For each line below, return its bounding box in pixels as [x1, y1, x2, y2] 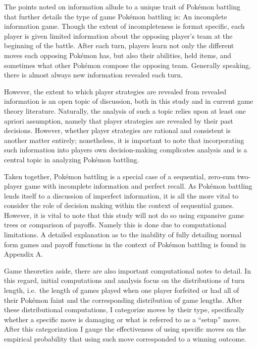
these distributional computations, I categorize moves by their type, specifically [4, 304, 245, 315]
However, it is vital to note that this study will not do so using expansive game [4, 209, 245, 220]
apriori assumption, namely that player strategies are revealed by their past [4, 115, 233, 126]
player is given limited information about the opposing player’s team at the [4, 30, 233, 41]
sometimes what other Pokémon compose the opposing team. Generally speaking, [4, 60, 251, 70]
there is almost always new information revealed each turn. [4, 69, 183, 80]
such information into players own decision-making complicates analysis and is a [4, 144, 247, 155]
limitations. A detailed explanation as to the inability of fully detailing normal [4, 229, 242, 240]
